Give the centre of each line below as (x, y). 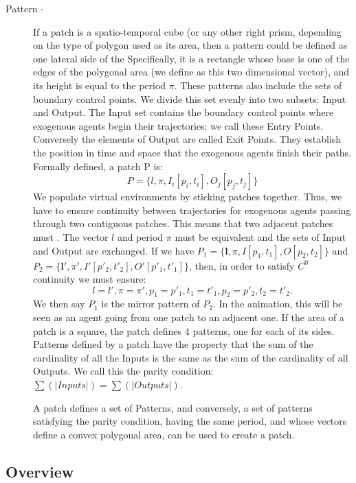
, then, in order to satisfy (242, 265)
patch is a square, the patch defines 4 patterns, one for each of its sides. (184, 330)
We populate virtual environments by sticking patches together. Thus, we (188, 197)
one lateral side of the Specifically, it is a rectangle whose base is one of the (191, 58)
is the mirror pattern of (151, 304)
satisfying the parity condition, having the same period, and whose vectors (190, 421)
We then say (59, 304)
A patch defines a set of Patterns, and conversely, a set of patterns (173, 407)
